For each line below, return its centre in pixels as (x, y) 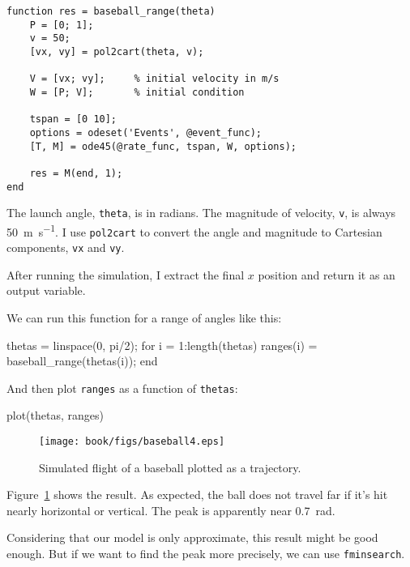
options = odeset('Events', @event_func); (145, 132)
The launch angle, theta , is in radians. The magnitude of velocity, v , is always (201, 213)
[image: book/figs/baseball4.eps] (132, 442)
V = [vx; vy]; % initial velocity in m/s (154, 79)
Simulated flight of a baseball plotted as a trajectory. (170, 467)
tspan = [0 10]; (73, 119)
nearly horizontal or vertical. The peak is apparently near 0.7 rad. (171, 510)
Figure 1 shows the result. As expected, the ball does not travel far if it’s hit (197, 495)
